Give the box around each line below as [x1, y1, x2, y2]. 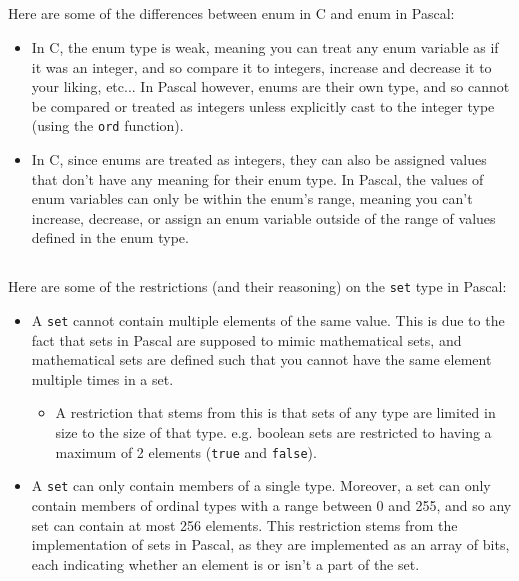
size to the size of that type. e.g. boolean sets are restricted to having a [55, 422, 492, 443]
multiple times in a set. [31, 368, 174, 389]
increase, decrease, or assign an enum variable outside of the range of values [31, 207, 496, 228]
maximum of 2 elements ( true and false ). [55, 441, 317, 462]
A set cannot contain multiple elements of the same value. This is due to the [31, 310, 505, 331]
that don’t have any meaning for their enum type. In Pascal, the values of [31, 168, 484, 189]
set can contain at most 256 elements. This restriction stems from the [31, 514, 458, 535]
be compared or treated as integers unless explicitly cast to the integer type [31, 95, 495, 116]
